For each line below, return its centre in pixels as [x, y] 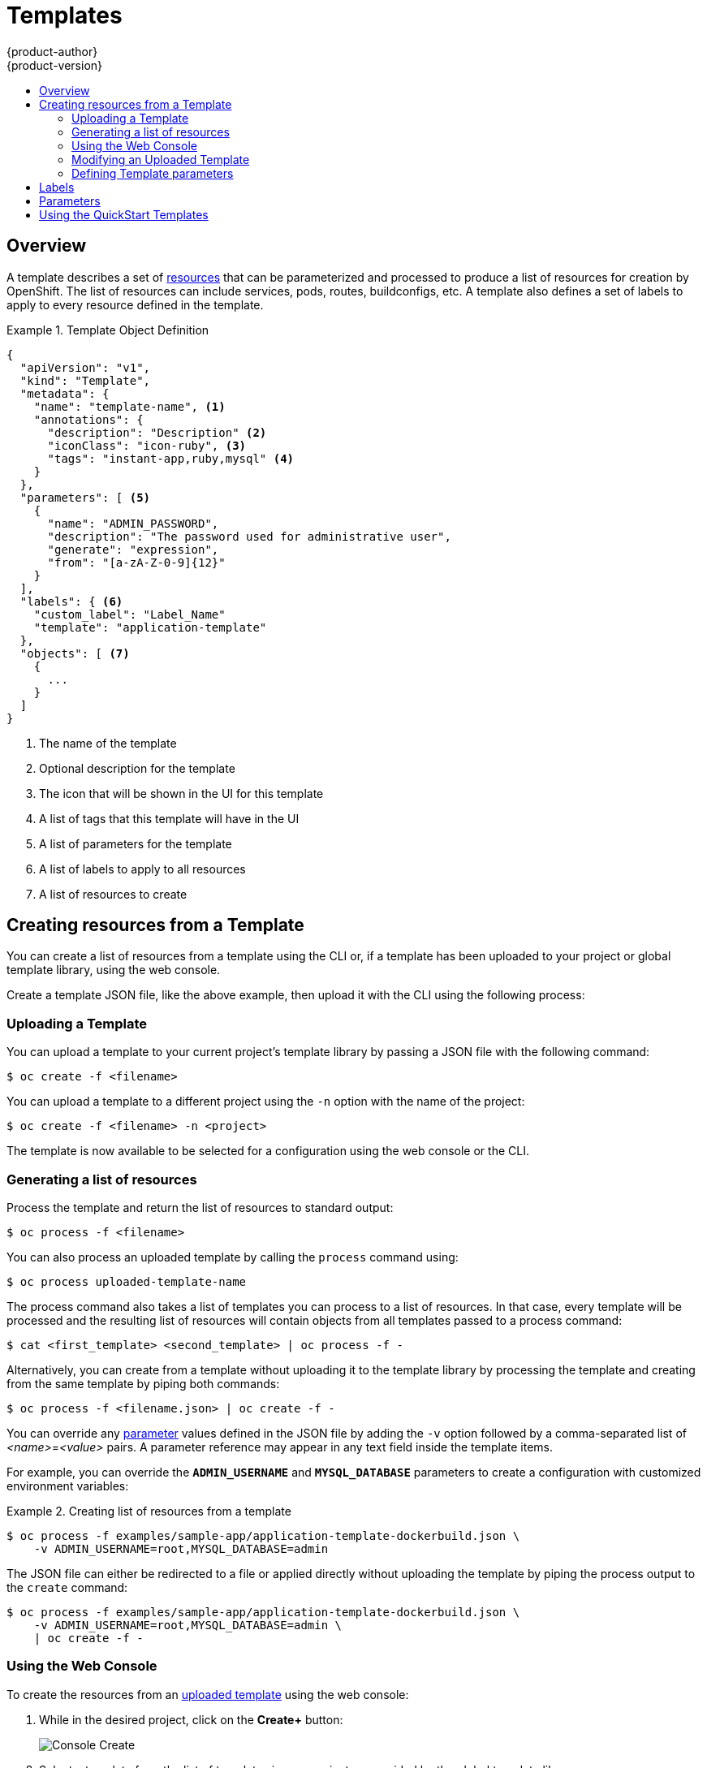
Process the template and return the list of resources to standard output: [200, 1207]
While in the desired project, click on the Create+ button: [191, 1719]
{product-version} [55, 65]
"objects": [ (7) [75, 653]
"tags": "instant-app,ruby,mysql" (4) [171, 458]
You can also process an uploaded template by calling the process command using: [233, 1257]
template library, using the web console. [114, 970]
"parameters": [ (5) [85, 497]
